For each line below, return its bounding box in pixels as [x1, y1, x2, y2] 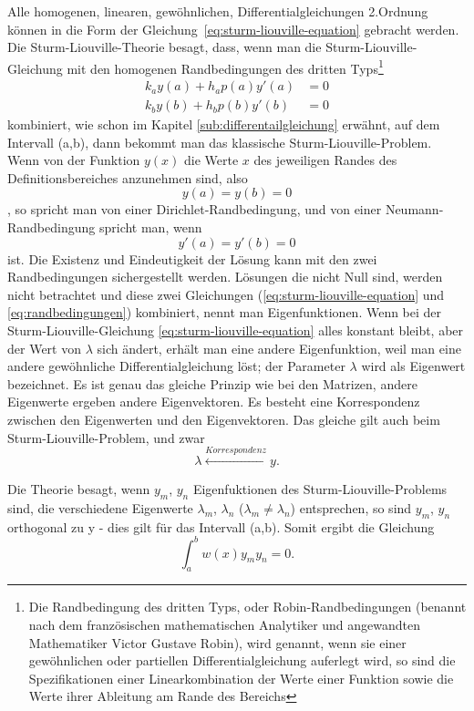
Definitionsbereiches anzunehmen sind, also [7, 168, 248, 187]
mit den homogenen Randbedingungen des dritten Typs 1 [67, 56, 384, 77]
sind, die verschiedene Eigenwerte [7, 498, 193, 517]
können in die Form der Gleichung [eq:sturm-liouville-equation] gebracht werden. [7, 19, 459, 38]
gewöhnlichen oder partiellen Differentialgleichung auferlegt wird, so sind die [28, 651, 456, 670]
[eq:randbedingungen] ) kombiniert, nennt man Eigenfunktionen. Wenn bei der [7, 303, 442, 322]
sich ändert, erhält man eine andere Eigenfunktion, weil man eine [97, 338, 461, 357]
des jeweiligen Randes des [253, 150, 397, 170]
